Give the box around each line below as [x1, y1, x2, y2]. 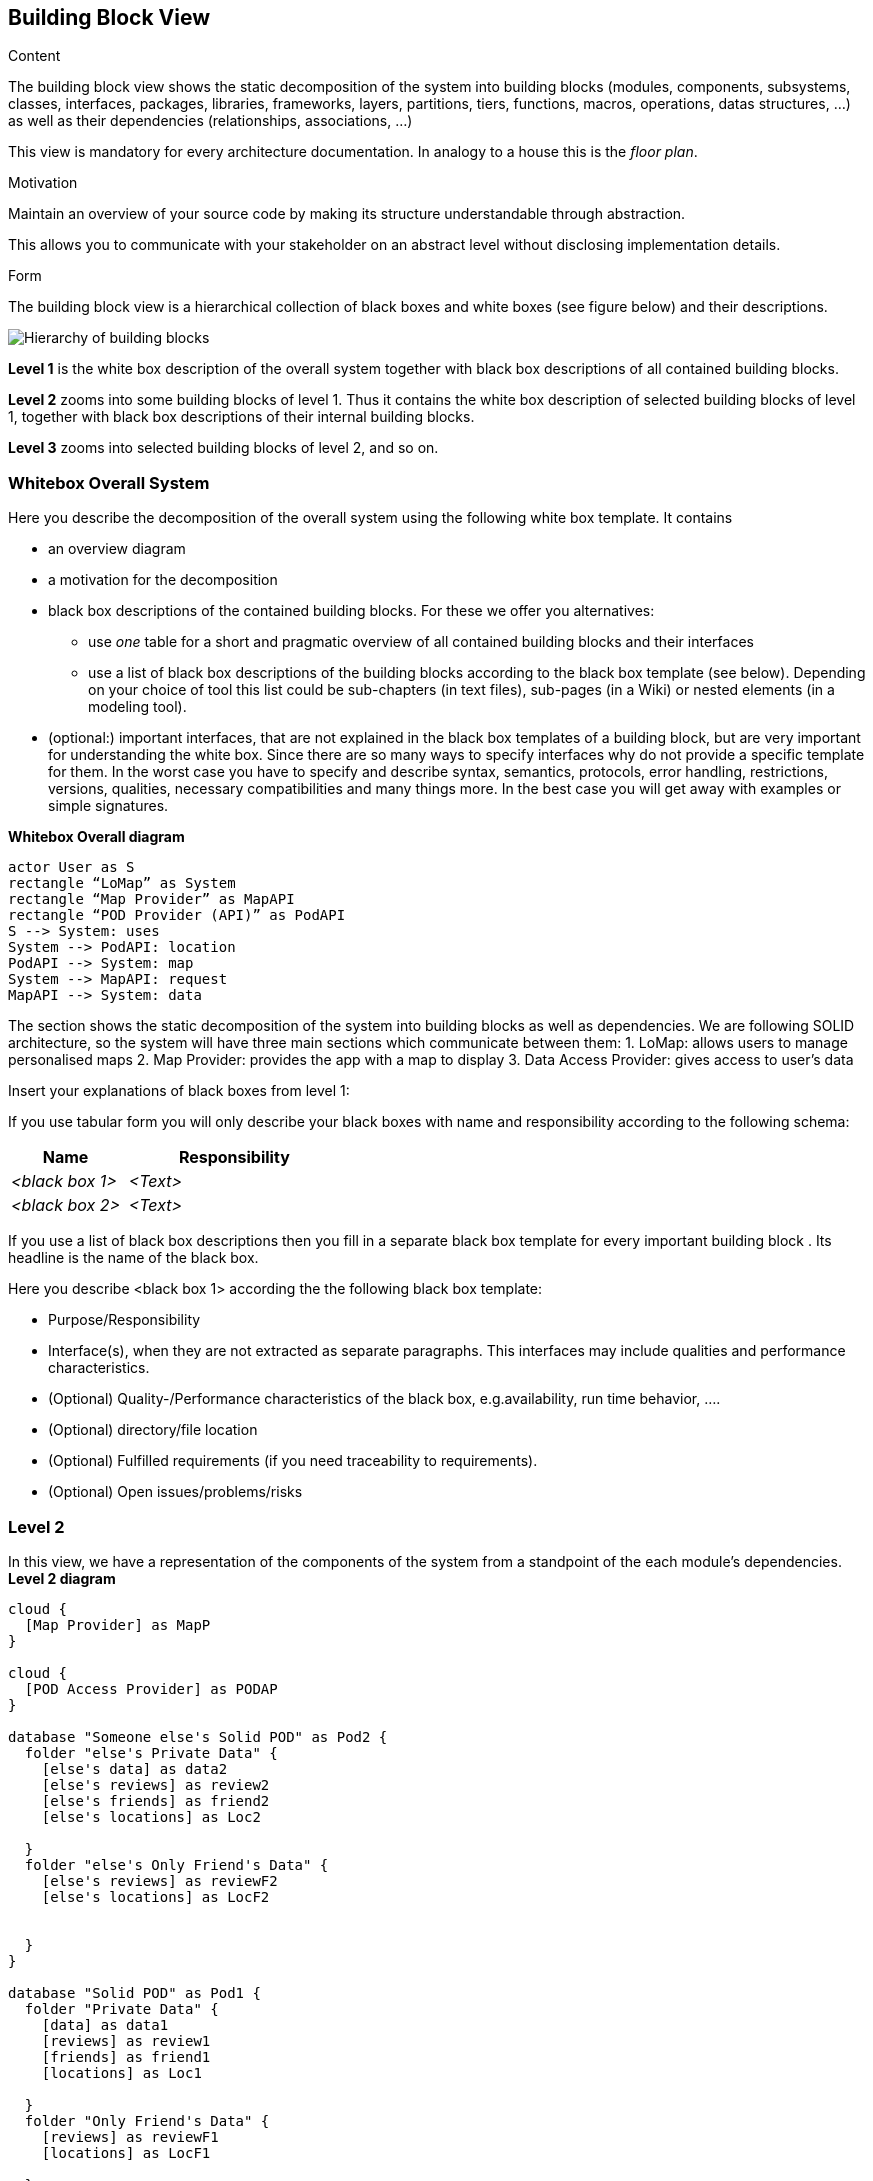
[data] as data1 [41, 2016, 169, 2033]
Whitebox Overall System [8, 472, 210, 493]
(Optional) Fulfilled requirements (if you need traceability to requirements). [48, 1452, 538, 1470]
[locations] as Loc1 [41, 2064, 202, 2081]
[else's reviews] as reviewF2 [41, 1872, 278, 1889]
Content [8, 47, 61, 65]
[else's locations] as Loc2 [41, 1808, 261, 1825]
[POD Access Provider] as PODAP [24, 1680, 278, 1697]
